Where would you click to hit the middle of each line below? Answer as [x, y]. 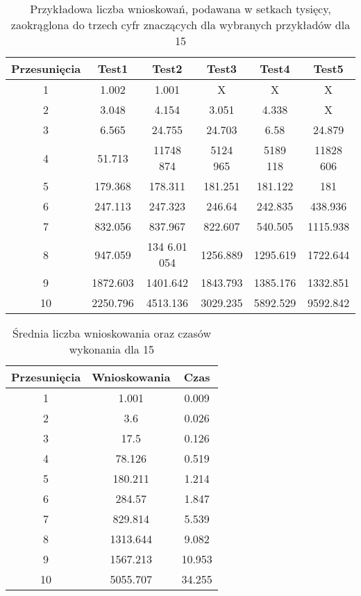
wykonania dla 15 [112, 349]
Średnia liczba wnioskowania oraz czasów [111, 333]
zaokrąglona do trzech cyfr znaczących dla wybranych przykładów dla [180, 25]
